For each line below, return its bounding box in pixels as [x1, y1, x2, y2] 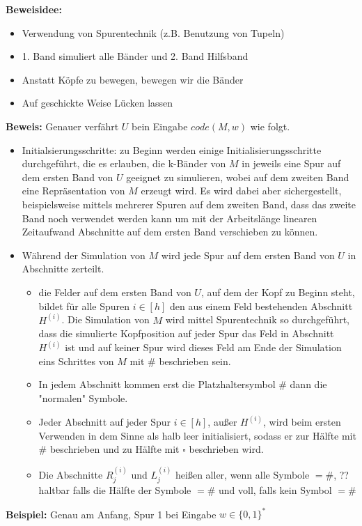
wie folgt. [250, 118, 290, 133]
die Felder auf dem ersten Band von [38, 284, 191, 299]
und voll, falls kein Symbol [218, 482, 332, 497]
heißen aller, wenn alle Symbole [175, 467, 310, 481]
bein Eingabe [132, 118, 188, 133]
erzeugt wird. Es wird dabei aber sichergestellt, [141, 183, 342, 198]
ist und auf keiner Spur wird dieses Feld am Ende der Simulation [65, 340, 342, 355]
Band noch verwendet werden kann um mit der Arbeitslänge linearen [22, 210, 317, 225]
